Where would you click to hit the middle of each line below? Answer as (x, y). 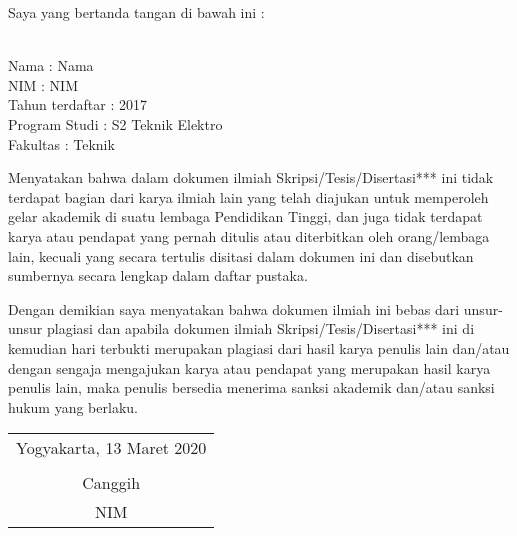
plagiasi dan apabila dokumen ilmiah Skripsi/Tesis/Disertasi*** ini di (261, 328)
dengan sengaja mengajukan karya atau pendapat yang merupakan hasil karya (249, 367)
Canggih (111, 483)
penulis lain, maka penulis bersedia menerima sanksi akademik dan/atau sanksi (251, 387)
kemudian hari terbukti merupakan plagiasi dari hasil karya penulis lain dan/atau (259, 347)
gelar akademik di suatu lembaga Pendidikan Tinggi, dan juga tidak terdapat (245, 216)
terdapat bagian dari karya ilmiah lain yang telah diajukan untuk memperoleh (248, 196)
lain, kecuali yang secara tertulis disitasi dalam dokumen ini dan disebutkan (241, 255)
